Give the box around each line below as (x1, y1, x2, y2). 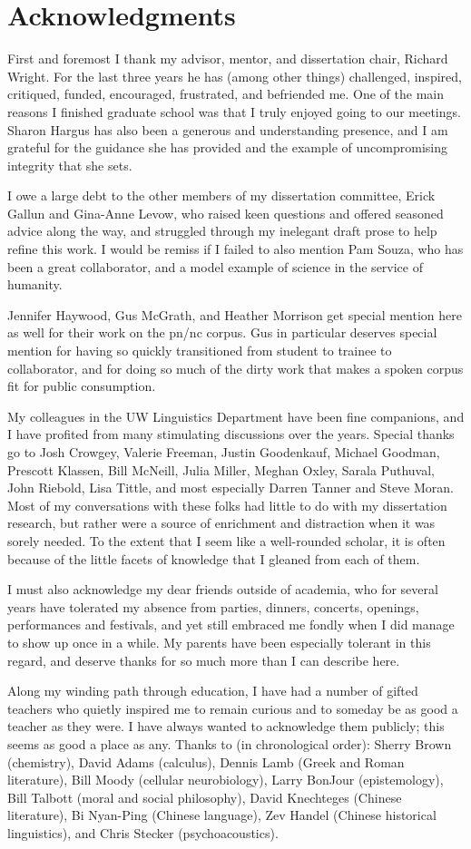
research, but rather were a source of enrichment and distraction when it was (7, 513, 436, 532)
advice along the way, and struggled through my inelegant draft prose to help (7, 221, 437, 240)
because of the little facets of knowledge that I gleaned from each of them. (7, 549, 420, 568)
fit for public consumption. (7, 376, 156, 395)
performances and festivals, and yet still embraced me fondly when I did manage (7, 615, 455, 634)
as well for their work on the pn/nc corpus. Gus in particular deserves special (7, 323, 437, 342)
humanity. (7, 275, 63, 294)
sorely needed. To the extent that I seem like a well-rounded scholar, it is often (7, 531, 446, 550)
